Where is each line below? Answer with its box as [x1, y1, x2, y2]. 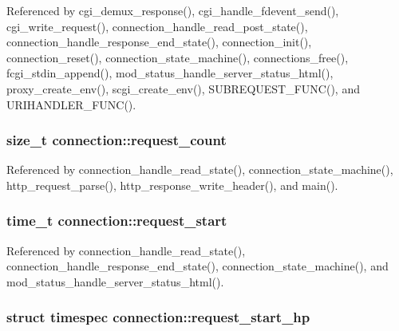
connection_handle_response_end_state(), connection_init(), [6, 33, 312, 50]
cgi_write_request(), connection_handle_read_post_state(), [6, 18, 308, 34]
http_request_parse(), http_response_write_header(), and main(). [6, 176, 338, 193]
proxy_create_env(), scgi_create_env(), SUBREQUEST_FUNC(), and [6, 80, 360, 97]
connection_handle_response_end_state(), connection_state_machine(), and [6, 258, 389, 274]
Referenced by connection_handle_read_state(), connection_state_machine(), [6, 161, 393, 178]
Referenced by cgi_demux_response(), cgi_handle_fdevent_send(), [6, 2, 339, 18]
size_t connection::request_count [6, 130, 227, 150]
